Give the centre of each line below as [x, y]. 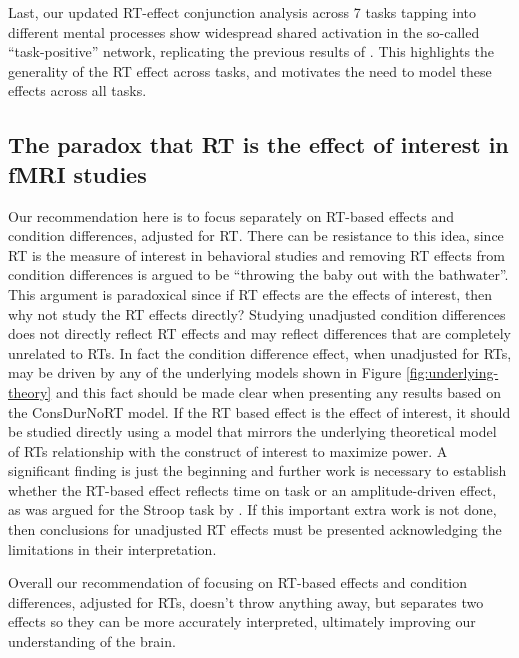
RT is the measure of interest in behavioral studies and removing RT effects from [256, 254]
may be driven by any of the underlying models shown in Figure [205, 372]
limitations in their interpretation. [112, 548]
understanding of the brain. [92, 641]
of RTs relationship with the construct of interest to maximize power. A [228, 450]
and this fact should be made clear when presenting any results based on [278, 391]
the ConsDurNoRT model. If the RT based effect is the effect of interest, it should [259, 411]
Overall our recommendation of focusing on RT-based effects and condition [238, 582]
